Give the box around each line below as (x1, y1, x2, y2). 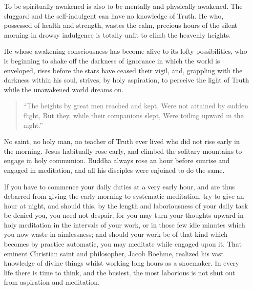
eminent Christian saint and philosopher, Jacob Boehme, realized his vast (4, 248, 224, 258)
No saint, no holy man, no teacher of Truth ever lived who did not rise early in (4, 136, 240, 146)
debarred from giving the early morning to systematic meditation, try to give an (4, 191, 244, 201)
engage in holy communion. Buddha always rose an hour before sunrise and (4, 155, 230, 166)
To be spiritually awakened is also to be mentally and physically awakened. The (4, 1, 243, 11)
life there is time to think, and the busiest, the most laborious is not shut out (4, 267, 235, 277)
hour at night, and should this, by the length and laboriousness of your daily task (4, 200, 248, 210)
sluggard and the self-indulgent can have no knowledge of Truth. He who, (4, 10, 224, 21)
